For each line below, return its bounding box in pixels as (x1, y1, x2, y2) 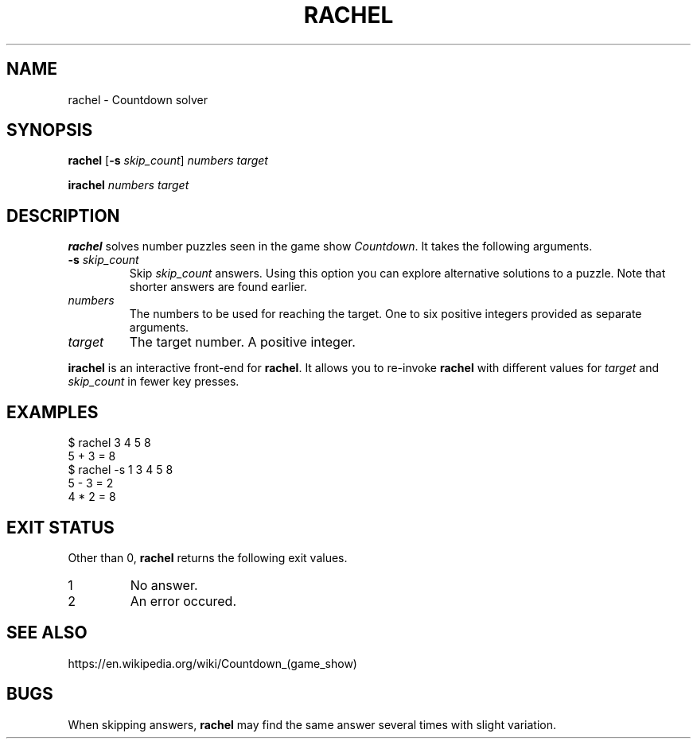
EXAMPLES (6, 402, 99, 422)
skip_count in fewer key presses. (68, 374, 239, 389)
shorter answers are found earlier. (129, 280, 307, 294)
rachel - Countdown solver (68, 92, 208, 107)
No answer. (130, 576, 198, 593)
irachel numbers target (68, 178, 189, 192)
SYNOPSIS (6, 120, 93, 141)
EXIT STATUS (6, 517, 115, 537)
